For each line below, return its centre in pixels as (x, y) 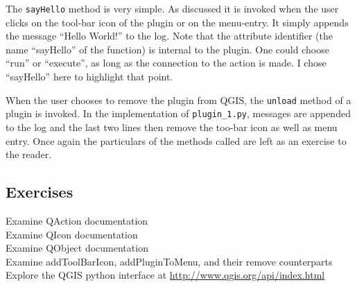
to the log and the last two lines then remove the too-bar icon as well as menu (172, 127)
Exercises (40, 192)
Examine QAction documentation (77, 220)
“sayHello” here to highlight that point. (89, 77)
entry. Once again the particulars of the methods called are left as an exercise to (176, 140)
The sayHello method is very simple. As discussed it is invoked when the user (172, 8)
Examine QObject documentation (77, 248)
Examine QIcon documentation (72, 234)
